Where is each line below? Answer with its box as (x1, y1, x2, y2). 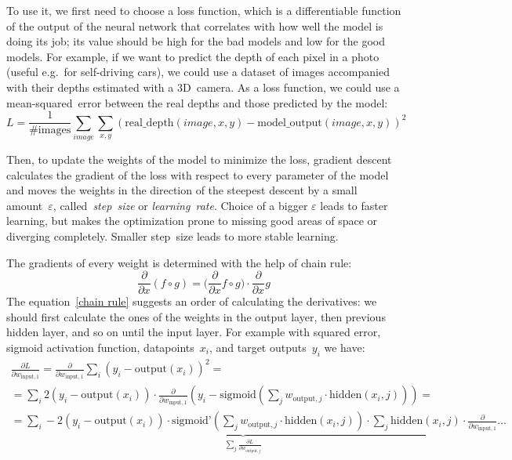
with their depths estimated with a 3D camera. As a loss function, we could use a (6, 78, 400, 95)
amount (6, 197, 43, 213)
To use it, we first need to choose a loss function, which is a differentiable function (6, 2, 401, 18)
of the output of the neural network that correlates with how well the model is (6, 17, 383, 34)
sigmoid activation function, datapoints (6, 339, 194, 355)
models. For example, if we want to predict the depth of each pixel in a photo (6, 48, 379, 64)
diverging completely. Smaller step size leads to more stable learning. (6, 227, 339, 244)
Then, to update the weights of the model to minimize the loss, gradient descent (6, 150, 392, 167)
